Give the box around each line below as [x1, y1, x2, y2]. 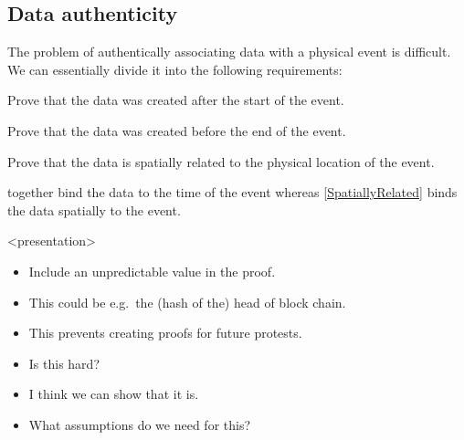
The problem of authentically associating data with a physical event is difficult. [7, 42, 451, 61]
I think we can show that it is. [28, 384, 199, 403]
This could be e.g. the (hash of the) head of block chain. [28, 292, 346, 311]
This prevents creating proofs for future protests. [28, 323, 302, 342]
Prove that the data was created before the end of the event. [7, 120, 346, 140]
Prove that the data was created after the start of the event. [7, 90, 344, 110]
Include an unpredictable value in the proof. [28, 261, 276, 280]
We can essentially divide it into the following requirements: [7, 59, 343, 79]
